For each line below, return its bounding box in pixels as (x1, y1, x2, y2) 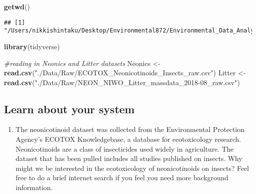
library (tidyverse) (4, 41, 60, 51)
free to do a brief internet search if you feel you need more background (15, 172, 228, 183)
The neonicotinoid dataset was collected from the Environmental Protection (15, 124, 245, 134)
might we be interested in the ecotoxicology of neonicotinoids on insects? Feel (15, 162, 249, 173)
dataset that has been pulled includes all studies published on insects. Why (15, 153, 243, 163)
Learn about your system (4, 101, 135, 116)
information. (15, 182, 53, 193)
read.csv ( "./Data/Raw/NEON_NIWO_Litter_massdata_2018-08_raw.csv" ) (4, 77, 240, 87)
